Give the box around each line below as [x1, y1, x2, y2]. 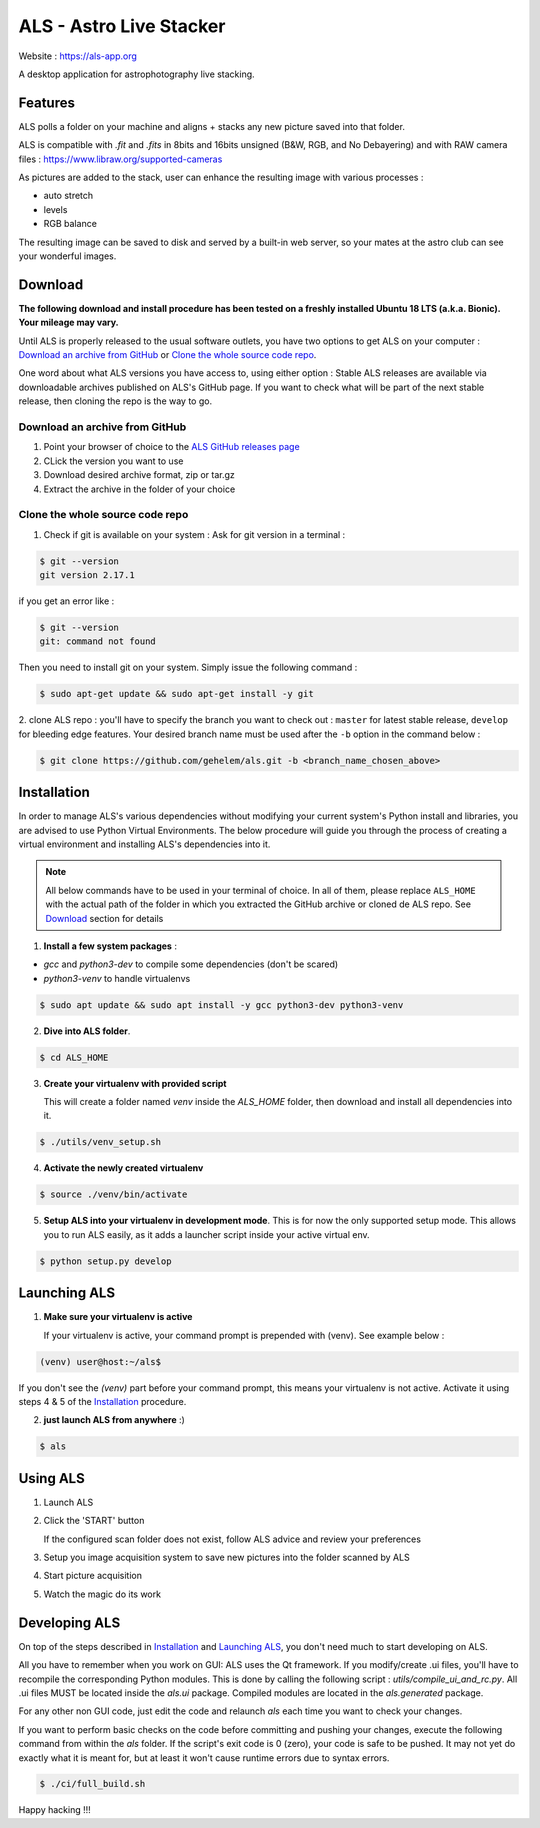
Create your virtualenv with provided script [43, 1077, 227, 1089]
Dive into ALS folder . [43, 1025, 131, 1037]
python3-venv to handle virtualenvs [43, 972, 191, 984]
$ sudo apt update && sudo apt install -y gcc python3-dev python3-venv [39, 999, 404, 1010]
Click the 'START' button [43, 1515, 145, 1527]
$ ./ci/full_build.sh [39, 1778, 146, 1790]
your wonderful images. [18, 250, 117, 262]
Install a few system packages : [43, 940, 177, 952]
